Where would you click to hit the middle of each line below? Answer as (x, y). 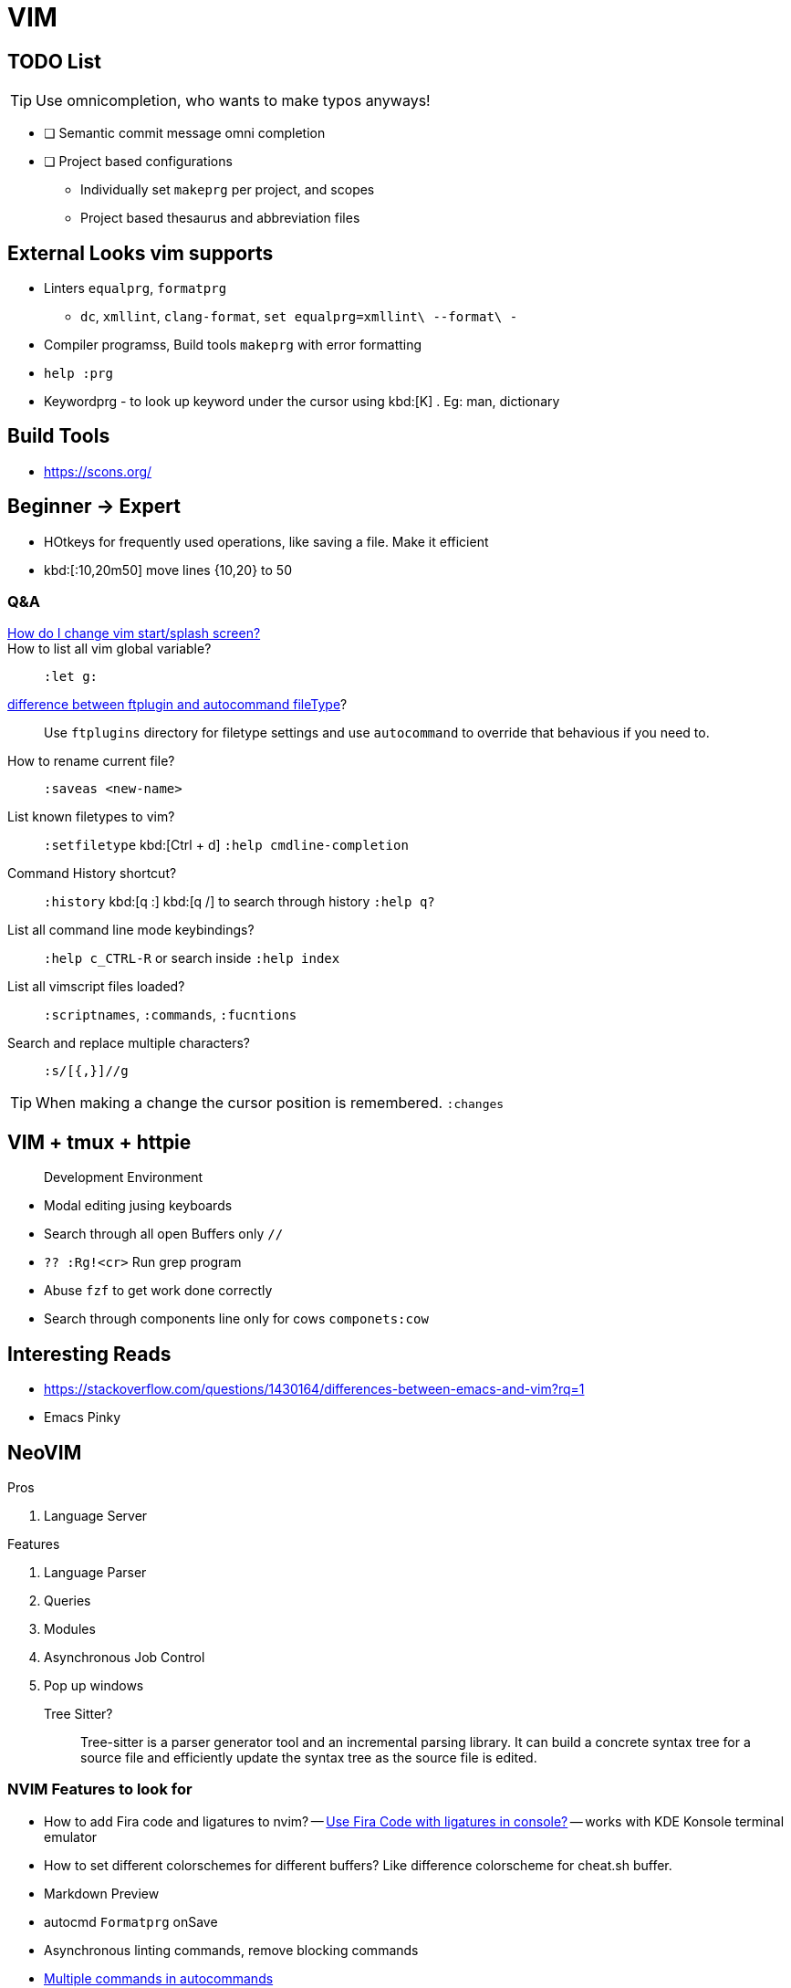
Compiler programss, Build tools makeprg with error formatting (233, 345)
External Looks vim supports (141, 253)
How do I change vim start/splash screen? (134, 633)
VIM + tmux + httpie (99, 1142)
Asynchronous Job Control (125, 1657)
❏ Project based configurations (138, 162)
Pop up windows (94, 1685)
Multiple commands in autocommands (159, 1978)
